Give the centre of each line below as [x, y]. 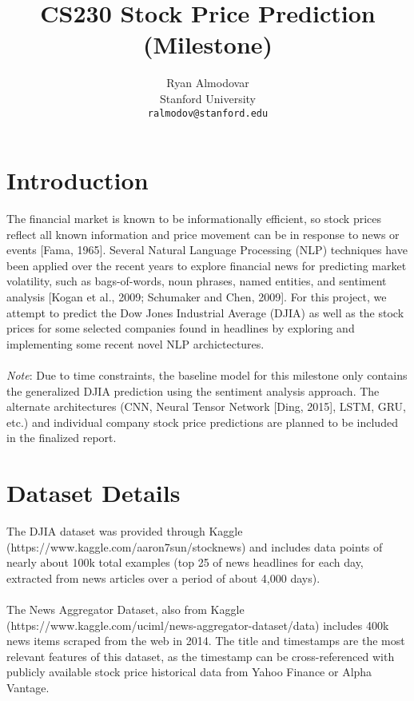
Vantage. [28, 688]
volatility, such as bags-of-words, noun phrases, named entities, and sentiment [197, 281]
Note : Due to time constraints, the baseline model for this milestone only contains [207, 375]
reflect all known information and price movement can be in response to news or [203, 234]
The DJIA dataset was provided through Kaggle [125, 531]
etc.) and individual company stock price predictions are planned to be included [202, 422]
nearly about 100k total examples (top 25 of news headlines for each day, [185, 562]
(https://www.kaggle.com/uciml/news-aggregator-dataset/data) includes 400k [198, 625]
